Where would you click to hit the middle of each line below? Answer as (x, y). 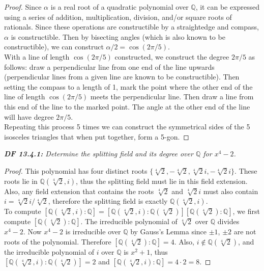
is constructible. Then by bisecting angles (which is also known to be (118, 36)
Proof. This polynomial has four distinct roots (76, 170)
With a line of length (37, 56)
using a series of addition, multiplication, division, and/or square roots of (118, 17)
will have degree (29, 116)
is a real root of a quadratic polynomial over (120, 7)
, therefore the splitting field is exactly (108, 201)
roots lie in (21, 181)
